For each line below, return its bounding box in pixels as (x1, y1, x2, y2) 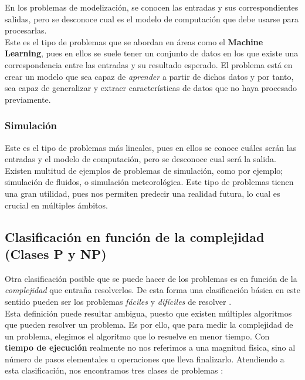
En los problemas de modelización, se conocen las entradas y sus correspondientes (5, 1, 299, 13)
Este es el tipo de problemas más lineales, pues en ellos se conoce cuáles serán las (5, 141, 297, 153)
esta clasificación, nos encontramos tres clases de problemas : (5, 364, 223, 376)
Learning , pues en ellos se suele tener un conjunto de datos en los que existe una (5, 47, 299, 59)
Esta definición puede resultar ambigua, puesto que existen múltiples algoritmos (5, 307, 292, 319)
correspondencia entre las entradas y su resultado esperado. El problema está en (5, 58, 293, 70)
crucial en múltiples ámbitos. (5, 199, 108, 211)
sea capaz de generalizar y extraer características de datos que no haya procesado (5, 82, 297, 94)
